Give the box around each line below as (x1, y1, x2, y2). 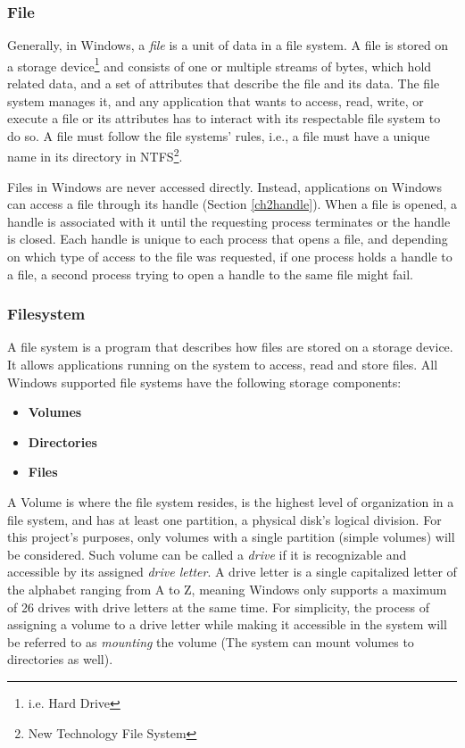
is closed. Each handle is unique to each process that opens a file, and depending (7, 229, 448, 248)
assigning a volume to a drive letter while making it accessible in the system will (7, 615, 447, 634)
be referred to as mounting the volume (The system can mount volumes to (7, 632, 414, 651)
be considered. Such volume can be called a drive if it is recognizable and (7, 544, 407, 563)
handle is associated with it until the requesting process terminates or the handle (7, 212, 451, 230)
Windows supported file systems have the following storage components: (7, 372, 402, 391)
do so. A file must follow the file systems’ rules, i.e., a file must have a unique (7, 126, 430, 145)
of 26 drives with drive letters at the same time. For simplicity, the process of (7, 597, 429, 616)
